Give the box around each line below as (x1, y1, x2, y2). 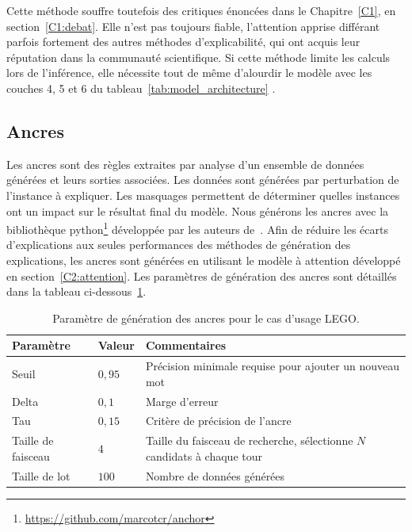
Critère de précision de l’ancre (145, 412, 292, 429)
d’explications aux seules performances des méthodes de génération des (6, 236, 351, 253)
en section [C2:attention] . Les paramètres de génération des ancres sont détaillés (6, 267, 397, 284)
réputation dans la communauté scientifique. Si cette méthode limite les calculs (6, 48, 391, 65)
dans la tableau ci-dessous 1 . (6, 283, 147, 300)
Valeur (97, 337, 135, 354)
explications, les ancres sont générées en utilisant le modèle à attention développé (6, 251, 401, 268)
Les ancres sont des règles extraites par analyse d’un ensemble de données (6, 155, 364, 172)
